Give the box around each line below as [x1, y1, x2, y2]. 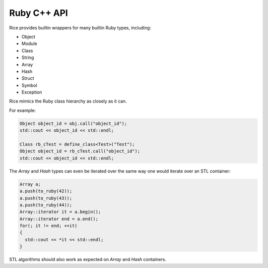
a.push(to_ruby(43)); [19, 195, 72, 201]
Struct [21, 75, 34, 81]
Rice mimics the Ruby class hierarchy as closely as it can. [9, 98, 127, 104]
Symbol [21, 82, 37, 88]
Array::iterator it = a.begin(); [19, 209, 101, 215]
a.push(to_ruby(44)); [19, 202, 72, 208]
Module [21, 41, 37, 47]
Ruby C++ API [9, 7, 68, 18]
